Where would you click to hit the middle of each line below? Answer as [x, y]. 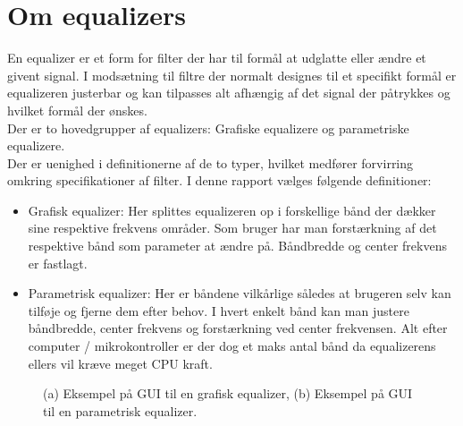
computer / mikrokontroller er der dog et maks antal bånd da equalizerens [232, 346]
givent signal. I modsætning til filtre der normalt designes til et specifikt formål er [232, 75]
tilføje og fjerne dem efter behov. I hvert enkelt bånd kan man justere [219, 310]
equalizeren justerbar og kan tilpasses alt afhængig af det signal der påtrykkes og [229, 93]
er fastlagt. [58, 263]
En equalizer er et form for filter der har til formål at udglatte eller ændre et [217, 58]
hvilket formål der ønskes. [77, 110]
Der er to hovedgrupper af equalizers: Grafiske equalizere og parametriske [208, 128]
